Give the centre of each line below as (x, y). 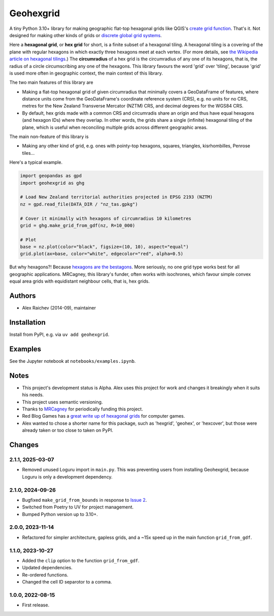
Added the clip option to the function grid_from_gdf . (81, 560)
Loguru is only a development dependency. (67, 476)
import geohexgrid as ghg (52, 183)
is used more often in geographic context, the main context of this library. (86, 73)
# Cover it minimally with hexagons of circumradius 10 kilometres (106, 218)
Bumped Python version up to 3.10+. (60, 514)
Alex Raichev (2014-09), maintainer (59, 308)
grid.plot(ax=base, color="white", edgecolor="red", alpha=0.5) (102, 254)
